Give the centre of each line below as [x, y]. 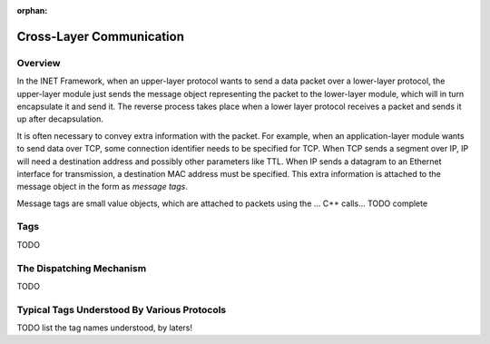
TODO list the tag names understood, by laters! [105, 328]
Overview [39, 63]
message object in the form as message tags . [102, 187]
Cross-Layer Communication [101, 36]
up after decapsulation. [60, 119]
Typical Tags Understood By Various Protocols [122, 310]
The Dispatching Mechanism [82, 268]
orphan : [32, 10]
